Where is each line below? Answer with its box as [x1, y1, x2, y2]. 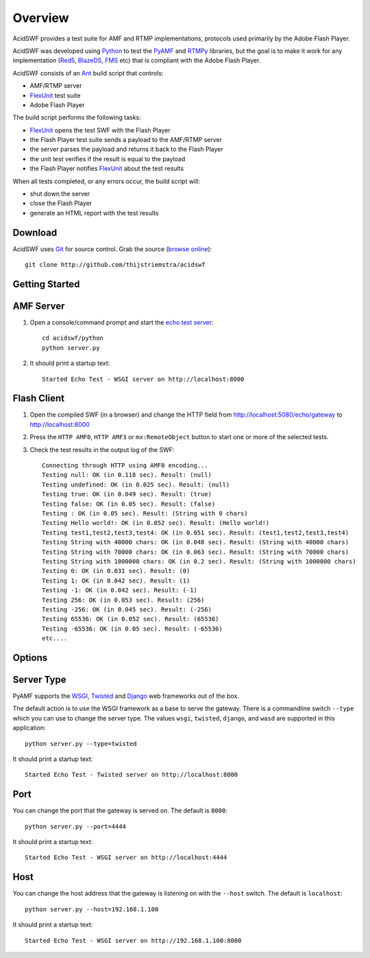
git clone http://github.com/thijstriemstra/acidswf [25, 261, 206, 269]
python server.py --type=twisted [25, 740, 137, 747]
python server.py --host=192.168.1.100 [25, 905, 159, 913]
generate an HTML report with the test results [29, 209, 159, 217]
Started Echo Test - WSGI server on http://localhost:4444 [25, 854, 227, 861]
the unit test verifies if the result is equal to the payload [29, 154, 186, 163]
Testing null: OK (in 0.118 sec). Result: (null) [42, 471, 212, 479]
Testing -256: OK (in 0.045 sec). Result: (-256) [42, 605, 212, 614]
